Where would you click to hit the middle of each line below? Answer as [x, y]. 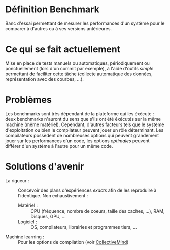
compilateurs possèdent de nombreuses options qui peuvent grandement [82, 135]
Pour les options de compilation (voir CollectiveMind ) [73, 242]
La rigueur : [17, 180]
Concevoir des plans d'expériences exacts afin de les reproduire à [87, 190]
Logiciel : [27, 222]
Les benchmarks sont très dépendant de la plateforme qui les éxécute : [80, 114]
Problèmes [28, 100]
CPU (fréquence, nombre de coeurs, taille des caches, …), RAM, [98, 211]
